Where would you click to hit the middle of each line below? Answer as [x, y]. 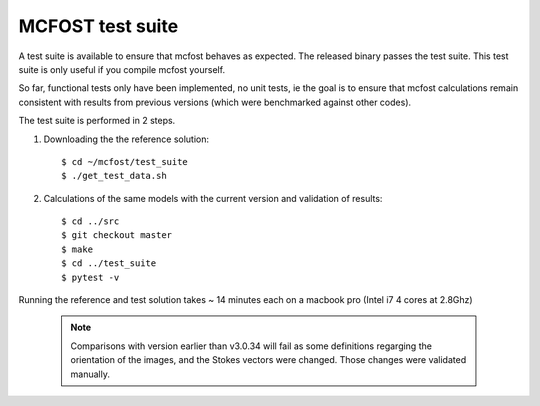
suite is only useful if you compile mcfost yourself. [121, 69]
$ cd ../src [90, 221]
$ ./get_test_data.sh [114, 176]
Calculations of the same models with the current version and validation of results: [213, 198]
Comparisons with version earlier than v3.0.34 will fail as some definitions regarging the [251, 346]
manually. [90, 374]
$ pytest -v [90, 277]
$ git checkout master [117, 235]
